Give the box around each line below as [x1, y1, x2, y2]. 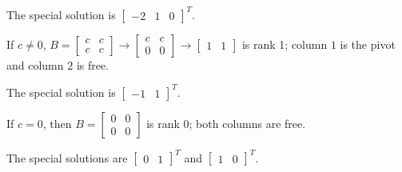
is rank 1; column [241, 35, 328, 52]
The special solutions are [6, 149, 128, 166]
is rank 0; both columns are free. [146, 114, 306, 131]
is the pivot [340, 35, 396, 52]
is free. [76, 56, 109, 73]
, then [42, 114, 72, 131]
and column [6, 56, 64, 73]
